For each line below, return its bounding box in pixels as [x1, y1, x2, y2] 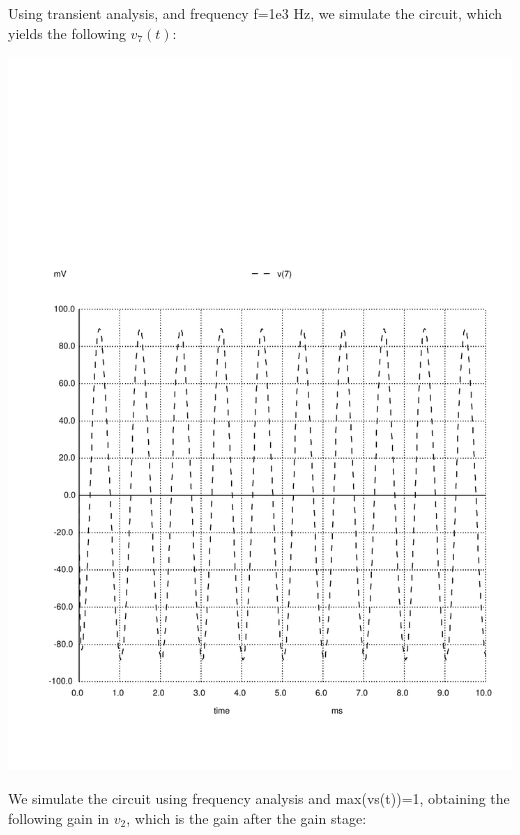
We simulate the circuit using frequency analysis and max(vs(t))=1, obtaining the [8, 787, 510, 808]
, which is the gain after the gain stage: [126, 807, 367, 828]
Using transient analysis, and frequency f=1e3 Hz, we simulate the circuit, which [8, 3, 502, 23]
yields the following [8, 22, 126, 43]
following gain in [8, 807, 110, 828]
